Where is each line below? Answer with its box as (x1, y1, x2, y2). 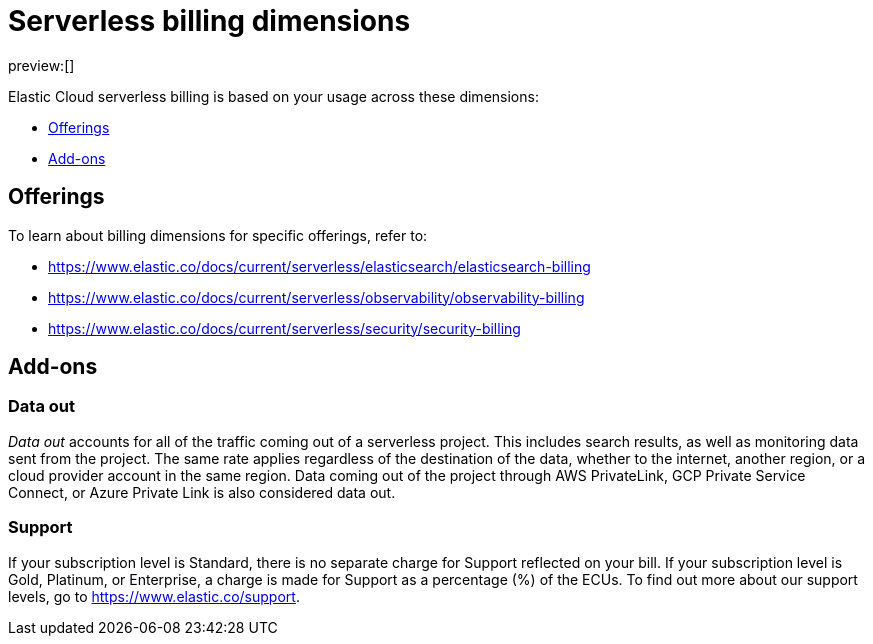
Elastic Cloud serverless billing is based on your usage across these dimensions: (8, 87, 539, 105)
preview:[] (8, 56, 75, 74)
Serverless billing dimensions (8, 4, 411, 38)
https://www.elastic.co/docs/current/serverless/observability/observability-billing (48, 288, 585, 306)
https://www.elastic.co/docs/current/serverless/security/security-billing (48, 319, 521, 337)
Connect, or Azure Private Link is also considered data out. (8, 483, 396, 501)
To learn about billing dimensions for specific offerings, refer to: (8, 226, 428, 244)
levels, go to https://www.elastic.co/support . (8, 587, 300, 605)
